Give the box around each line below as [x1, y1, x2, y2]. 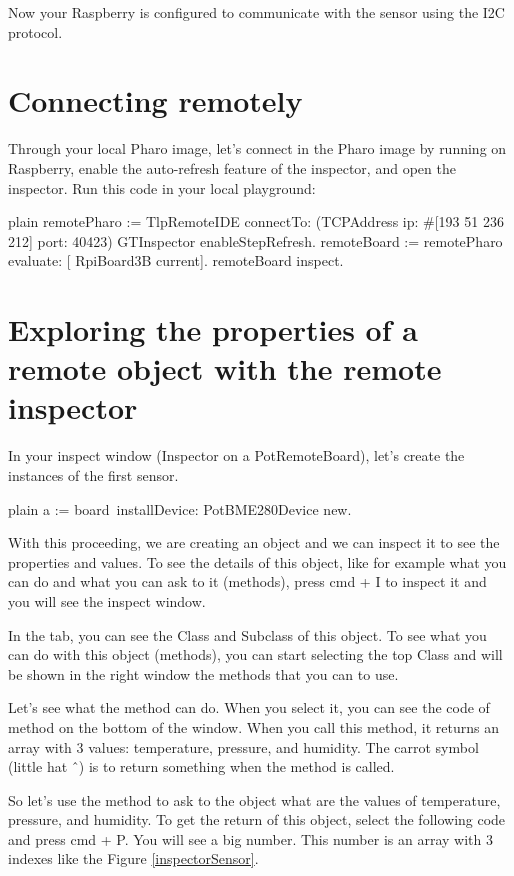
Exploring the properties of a [8, 309, 418, 350]
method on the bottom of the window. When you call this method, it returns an [8, 716, 500, 737]
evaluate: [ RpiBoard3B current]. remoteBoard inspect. [8, 250, 344, 271]
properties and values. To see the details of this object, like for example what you [8, 551, 507, 572]
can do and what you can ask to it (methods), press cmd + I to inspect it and [8, 571, 487, 592]
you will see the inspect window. [8, 590, 206, 611]
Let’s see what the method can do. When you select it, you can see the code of [8, 697, 490, 718]
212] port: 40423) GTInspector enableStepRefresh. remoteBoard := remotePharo [8, 230, 503, 251]
